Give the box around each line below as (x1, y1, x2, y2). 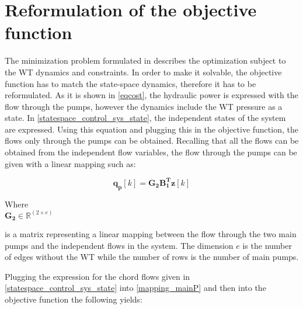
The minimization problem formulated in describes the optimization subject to (5, 54, 286, 67)
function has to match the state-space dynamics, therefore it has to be (5, 77, 256, 89)
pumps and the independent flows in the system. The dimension (5, 239, 234, 251)
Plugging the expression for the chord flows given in (5, 270, 190, 282)
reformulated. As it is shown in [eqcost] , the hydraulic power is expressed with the (5, 89, 298, 101)
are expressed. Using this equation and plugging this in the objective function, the (5, 123, 298, 135)
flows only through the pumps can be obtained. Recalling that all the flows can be (5, 134, 299, 147)
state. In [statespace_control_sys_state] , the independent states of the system (5, 112, 286, 124)
